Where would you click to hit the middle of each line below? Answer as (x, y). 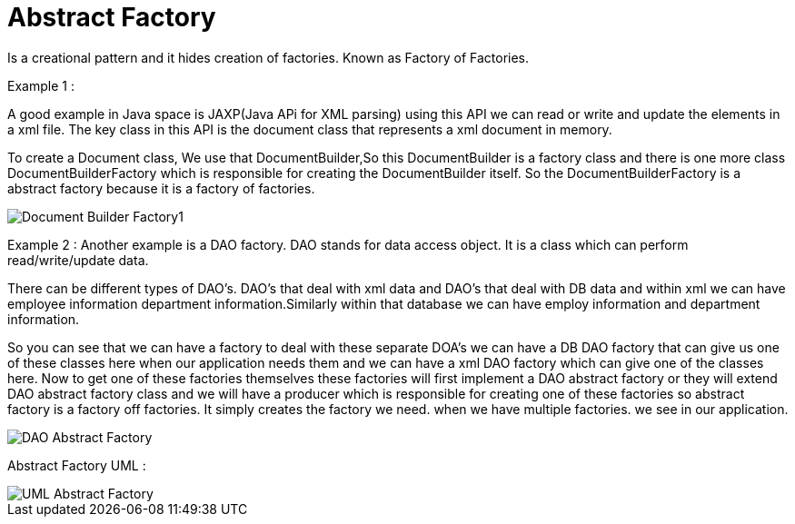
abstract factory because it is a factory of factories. (161, 188)
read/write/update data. (78, 260)
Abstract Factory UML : (77, 465)
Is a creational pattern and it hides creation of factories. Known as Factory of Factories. (268, 57)
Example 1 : (41, 85)
